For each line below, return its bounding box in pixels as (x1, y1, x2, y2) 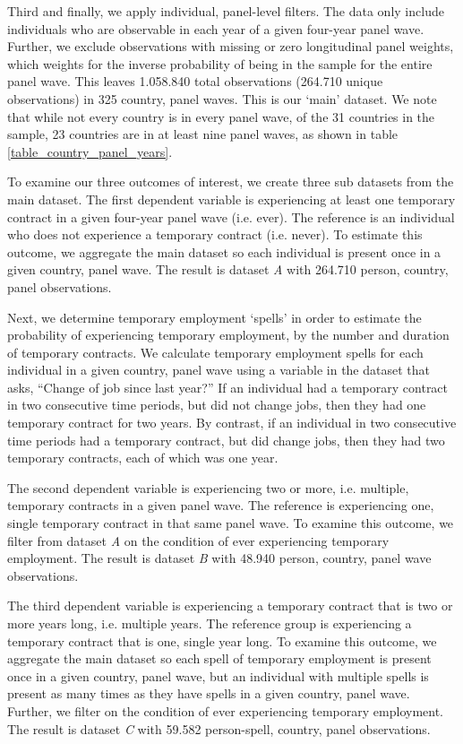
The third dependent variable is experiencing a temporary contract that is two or (7, 596, 453, 615)
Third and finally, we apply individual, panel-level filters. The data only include (7, 2, 444, 20)
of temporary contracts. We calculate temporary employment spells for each (7, 342, 424, 361)
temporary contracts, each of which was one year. (7, 448, 279, 467)
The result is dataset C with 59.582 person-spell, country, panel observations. (7, 719, 431, 738)
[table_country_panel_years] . (7, 142, 173, 160)
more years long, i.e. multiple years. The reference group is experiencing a (7, 614, 412, 632)
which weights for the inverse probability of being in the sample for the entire (7, 54, 433, 73)
